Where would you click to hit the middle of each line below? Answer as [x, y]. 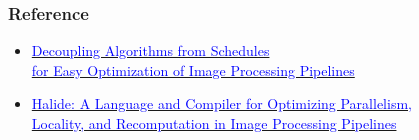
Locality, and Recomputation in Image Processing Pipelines [214, 123]
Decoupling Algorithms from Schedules [150, 50]
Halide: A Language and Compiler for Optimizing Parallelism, [221, 103]
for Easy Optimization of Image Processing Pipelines [193, 69]
